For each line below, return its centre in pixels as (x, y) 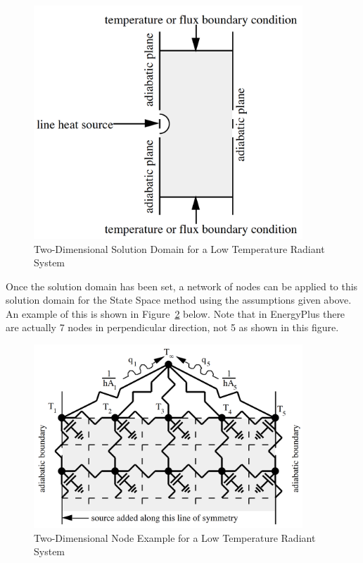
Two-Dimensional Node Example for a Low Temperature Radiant (175, 537)
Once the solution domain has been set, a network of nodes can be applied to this (182, 286)
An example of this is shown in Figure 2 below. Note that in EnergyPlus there (176, 313)
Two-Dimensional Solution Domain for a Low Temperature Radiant (179, 248)
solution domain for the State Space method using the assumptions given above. (179, 300)
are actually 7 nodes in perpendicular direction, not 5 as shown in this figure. (172, 327)
